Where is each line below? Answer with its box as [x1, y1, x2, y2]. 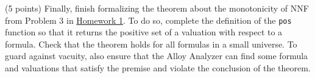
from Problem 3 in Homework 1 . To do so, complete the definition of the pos [5, 13, 292, 26]
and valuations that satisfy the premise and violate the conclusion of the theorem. [5, 62, 311, 74]
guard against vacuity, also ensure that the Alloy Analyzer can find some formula [5, 49, 308, 62]
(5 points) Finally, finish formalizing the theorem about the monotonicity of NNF [5, 2, 309, 14]
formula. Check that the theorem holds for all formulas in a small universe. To [5, 37, 297, 50]
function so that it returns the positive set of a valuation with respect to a [5, 26, 283, 38]
